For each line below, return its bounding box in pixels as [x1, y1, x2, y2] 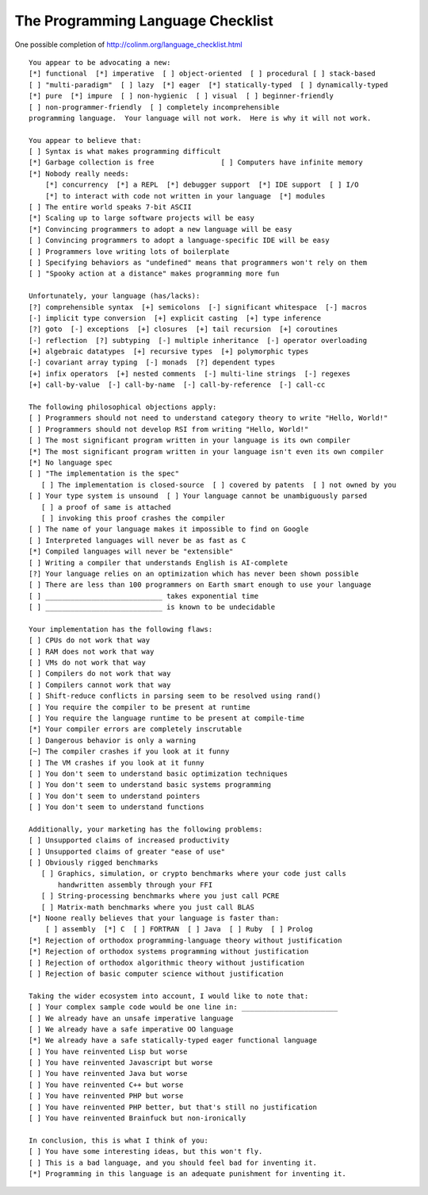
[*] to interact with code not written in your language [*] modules [44, 191, 326, 200]
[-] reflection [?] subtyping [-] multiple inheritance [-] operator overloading [29, 336, 368, 345]
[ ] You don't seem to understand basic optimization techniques [29, 769, 289, 778]
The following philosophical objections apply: [29, 403, 217, 412]
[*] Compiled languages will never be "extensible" [29, 547, 234, 556]
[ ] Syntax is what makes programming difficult [29, 147, 221, 156]
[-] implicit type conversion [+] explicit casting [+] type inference [29, 314, 322, 322]
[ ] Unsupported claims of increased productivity [29, 836, 230, 845]
